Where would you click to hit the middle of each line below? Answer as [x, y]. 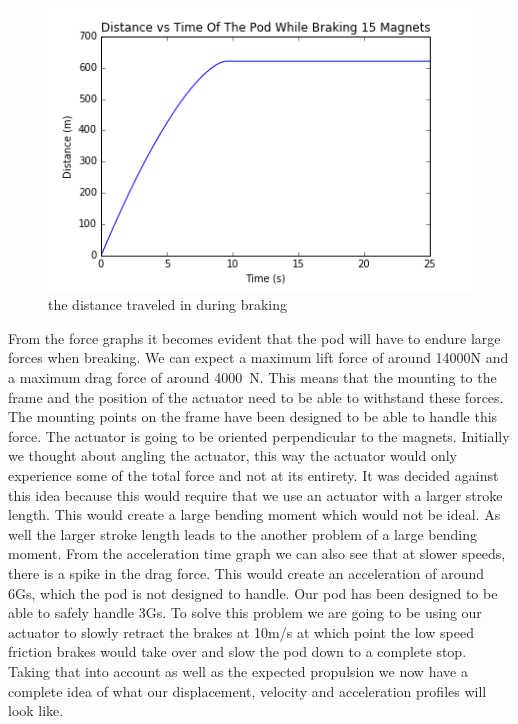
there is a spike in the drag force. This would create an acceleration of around [246, 572]
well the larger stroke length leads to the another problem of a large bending [242, 533]
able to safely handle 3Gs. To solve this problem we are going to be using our [245, 612]
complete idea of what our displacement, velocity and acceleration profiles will [247, 690]
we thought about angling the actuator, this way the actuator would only [232, 455]
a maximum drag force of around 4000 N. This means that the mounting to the [252, 377]
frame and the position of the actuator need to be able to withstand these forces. [256, 396]
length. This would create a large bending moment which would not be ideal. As [254, 514]
